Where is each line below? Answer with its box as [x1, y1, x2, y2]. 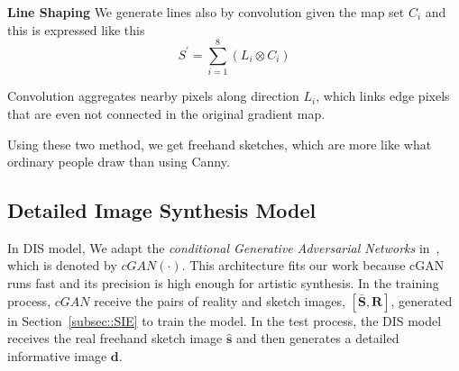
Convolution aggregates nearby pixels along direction [7, 86, 299, 105]
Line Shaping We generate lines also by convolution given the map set [7, 3, 405, 21]
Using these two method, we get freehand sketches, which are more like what [7, 134, 432, 153]
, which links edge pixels [316, 86, 450, 105]
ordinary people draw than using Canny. [7, 152, 230, 171]
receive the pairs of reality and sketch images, [94, 291, 345, 310]
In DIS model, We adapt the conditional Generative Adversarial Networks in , [7, 238, 440, 257]
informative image [7, 346, 107, 365]
